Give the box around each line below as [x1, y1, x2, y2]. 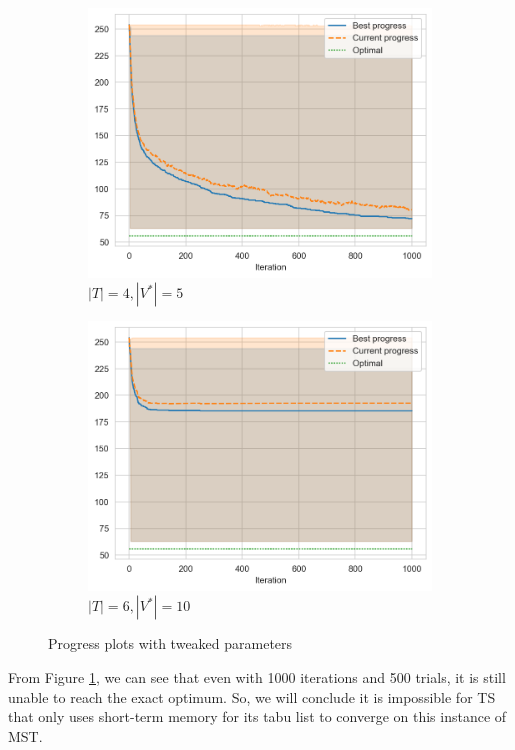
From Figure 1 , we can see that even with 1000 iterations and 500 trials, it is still [8, 666, 506, 687]
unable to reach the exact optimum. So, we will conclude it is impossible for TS [8, 686, 496, 707]
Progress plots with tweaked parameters [48, 633, 293, 654]
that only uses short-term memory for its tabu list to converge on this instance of [8, 706, 507, 727]
